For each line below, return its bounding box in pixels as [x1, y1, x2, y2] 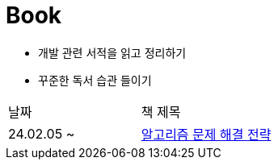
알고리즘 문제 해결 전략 [141, 126, 272, 143]
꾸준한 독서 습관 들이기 [38, 73, 152, 87]
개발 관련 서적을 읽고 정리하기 [38, 45, 187, 60]
